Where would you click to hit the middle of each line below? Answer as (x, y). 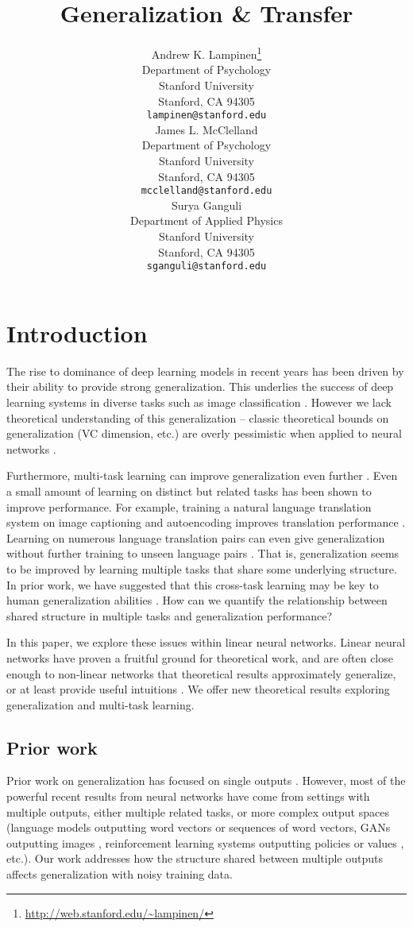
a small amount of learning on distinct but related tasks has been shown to (189, 491)
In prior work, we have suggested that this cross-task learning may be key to (193, 584)
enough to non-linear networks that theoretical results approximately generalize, (201, 673)
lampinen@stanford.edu (206, 116)
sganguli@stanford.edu (206, 267)
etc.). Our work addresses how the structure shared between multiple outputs (195, 858)
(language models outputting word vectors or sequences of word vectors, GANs (199, 827)
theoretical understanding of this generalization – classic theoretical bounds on (198, 417)
